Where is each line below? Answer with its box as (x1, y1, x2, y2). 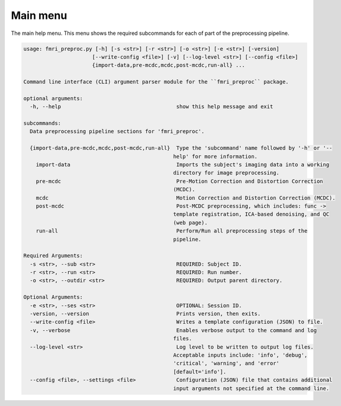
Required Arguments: (23, 252, 83, 259)
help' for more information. (173, 153, 258, 160)
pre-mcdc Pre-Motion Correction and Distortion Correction (36, 178, 323, 185)
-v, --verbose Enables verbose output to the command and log (30, 327, 317, 334)
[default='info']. (173, 368, 227, 375)
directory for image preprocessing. (173, 169, 279, 176)
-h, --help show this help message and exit (30, 104, 274, 110)
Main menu (11, 9, 67, 22)
